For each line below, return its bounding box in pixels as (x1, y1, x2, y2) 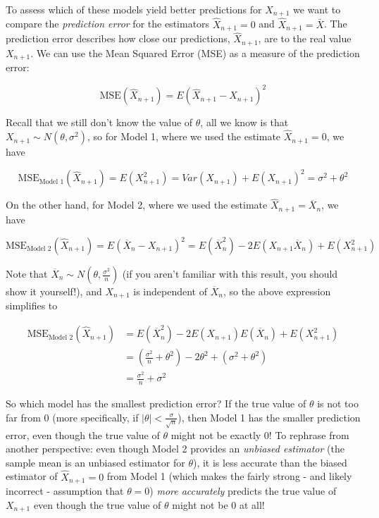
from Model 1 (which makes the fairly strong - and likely (106, 469, 352, 483)
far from (6, 409, 41, 424)
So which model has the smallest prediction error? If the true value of (6, 396, 306, 411)
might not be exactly (170, 427, 261, 442)
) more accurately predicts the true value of (149, 483, 337, 498)
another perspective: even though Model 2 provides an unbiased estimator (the (6, 441, 344, 456)
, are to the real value (258, 31, 352, 46)
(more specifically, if (52, 409, 139, 424)
